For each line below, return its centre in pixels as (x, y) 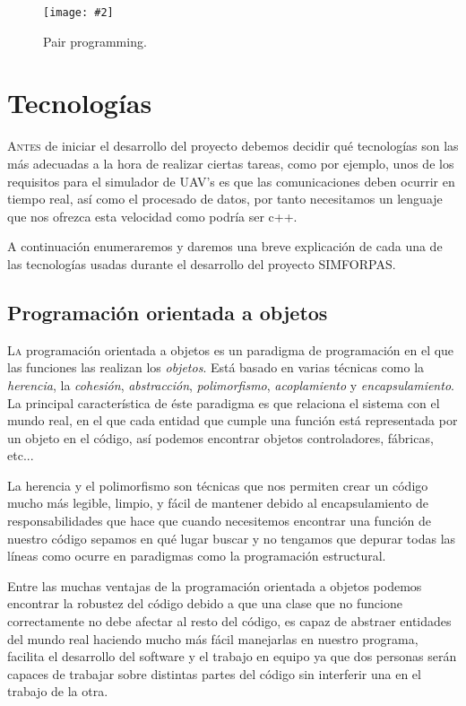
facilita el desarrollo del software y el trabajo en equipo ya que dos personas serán (232, 656)
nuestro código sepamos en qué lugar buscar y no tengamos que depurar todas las (232, 538)
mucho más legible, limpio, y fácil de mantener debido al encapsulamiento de (218, 503)
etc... (21, 455)
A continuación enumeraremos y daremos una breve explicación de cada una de (225, 246)
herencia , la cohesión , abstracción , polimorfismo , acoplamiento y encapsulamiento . (231, 384)
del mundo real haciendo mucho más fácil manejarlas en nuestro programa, (213, 638)
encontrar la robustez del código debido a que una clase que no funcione (205, 603)
